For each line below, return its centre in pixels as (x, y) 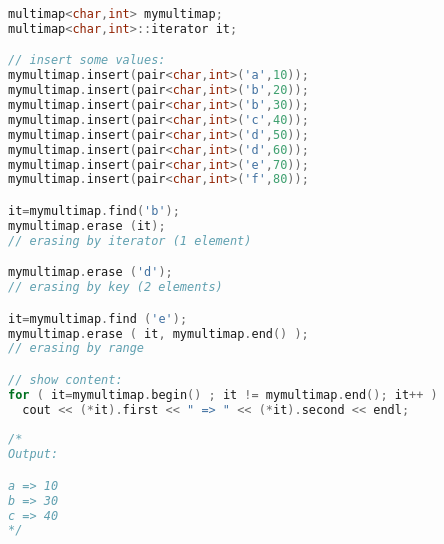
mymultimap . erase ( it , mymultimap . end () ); (158, 333)
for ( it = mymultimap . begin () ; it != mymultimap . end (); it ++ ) (223, 394)
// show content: (65, 379)
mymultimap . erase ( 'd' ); (90, 272)
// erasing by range (76, 348)
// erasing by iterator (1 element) (130, 240)
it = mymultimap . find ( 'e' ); (98, 318)
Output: (33, 454)
